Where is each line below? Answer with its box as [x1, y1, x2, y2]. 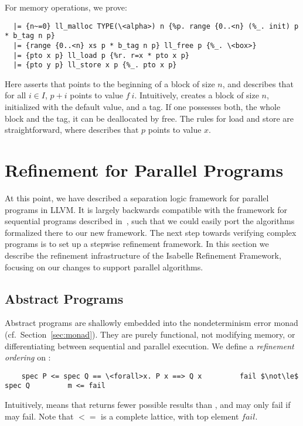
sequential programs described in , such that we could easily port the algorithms [5, 215, 295, 227]
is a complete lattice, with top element [101, 410, 239, 422]
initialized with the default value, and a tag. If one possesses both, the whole [5, 101, 281, 113]
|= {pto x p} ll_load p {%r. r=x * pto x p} [13, 51, 189, 60]
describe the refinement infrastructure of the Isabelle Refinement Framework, [5, 249, 281, 261]
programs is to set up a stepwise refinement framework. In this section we [5, 238, 269, 250]
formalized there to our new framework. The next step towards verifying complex [5, 226, 297, 238]
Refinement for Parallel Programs [5, 158, 284, 182]
